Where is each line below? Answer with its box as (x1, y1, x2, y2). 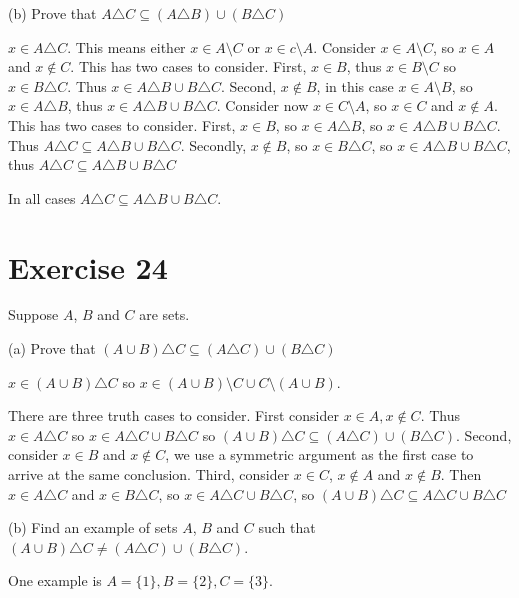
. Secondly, (180, 134, 247, 155)
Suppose (8, 304, 59, 325)
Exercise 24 (8, 246, 168, 287)
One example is (8, 570, 102, 591)
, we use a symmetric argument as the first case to (165, 444, 474, 465)
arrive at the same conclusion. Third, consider (8, 464, 290, 485)
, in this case (316, 75, 394, 96)
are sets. (139, 304, 190, 325)
